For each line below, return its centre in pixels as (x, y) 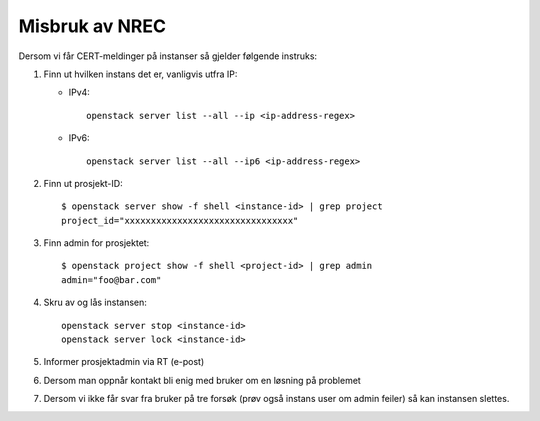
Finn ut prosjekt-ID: (83, 183)
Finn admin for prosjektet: (96, 243)
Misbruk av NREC (92, 26)
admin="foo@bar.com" (111, 279)
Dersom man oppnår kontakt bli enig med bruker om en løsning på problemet (202, 380)
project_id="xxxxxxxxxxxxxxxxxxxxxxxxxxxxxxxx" (180, 220)
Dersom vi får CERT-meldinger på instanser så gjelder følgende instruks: (168, 56)
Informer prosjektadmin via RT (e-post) (124, 362)
